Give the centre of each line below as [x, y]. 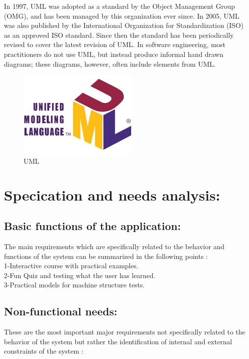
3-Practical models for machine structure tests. [74, 285]
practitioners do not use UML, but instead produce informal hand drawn [114, 54]
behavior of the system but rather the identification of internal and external [118, 341]
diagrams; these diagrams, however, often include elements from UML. [110, 64]
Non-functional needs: [61, 311]
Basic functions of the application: [93, 226]
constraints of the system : [44, 351]
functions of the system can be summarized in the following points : [106, 256]
